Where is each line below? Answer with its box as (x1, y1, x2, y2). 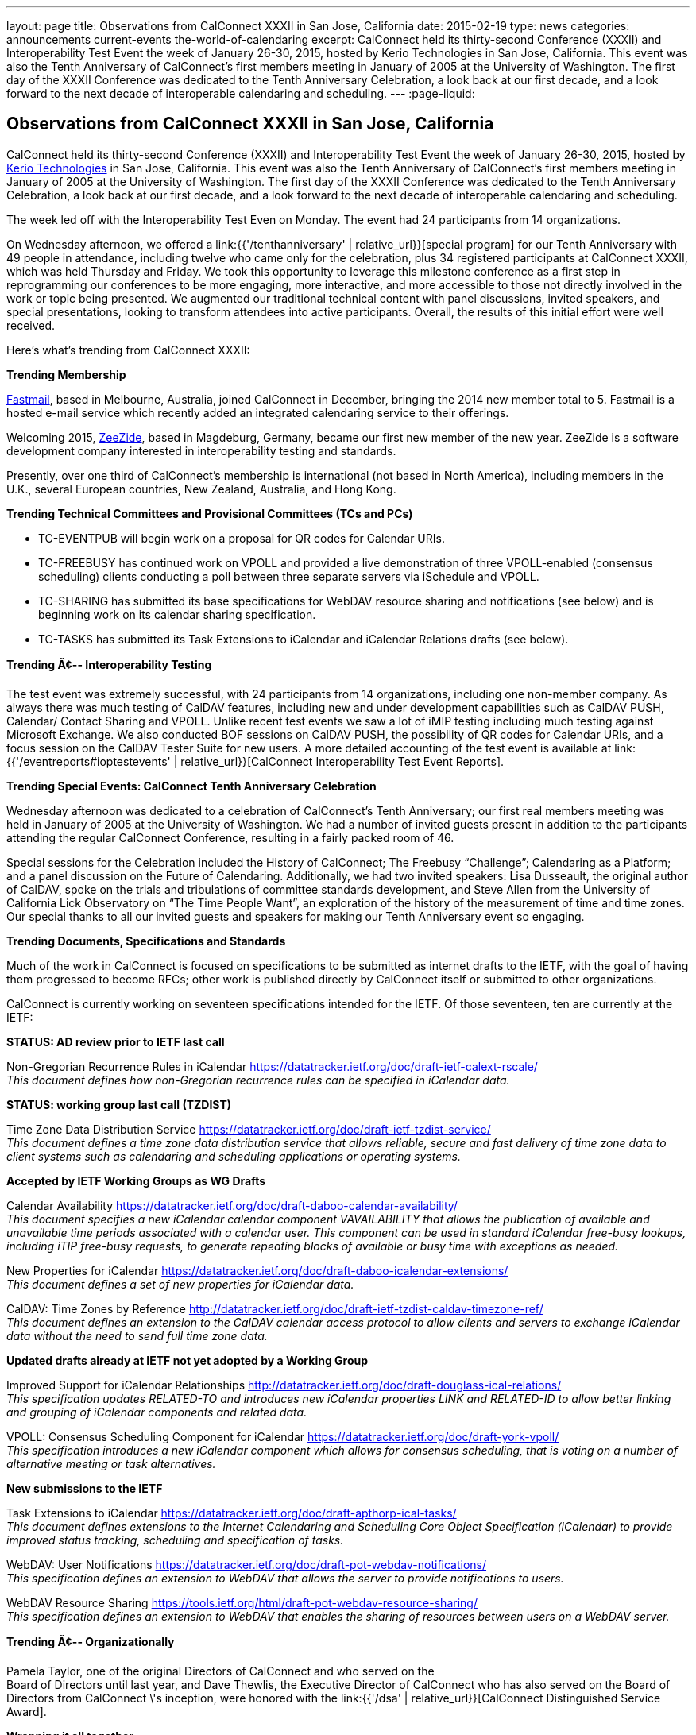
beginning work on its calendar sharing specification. (38, 607, 316, 621)
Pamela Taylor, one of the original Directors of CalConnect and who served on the (6, 1664, 435, 1678)
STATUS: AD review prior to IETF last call (6, 1034, 225, 1049)
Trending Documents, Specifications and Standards (6, 933, 286, 948)
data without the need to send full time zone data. (6, 1328, 268, 1343)
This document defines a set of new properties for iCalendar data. (6, 1277, 354, 1291)
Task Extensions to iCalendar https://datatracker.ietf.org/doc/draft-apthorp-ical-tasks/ (6, 1505, 457, 1520)
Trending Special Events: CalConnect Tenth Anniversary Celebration (6, 779, 377, 793)
